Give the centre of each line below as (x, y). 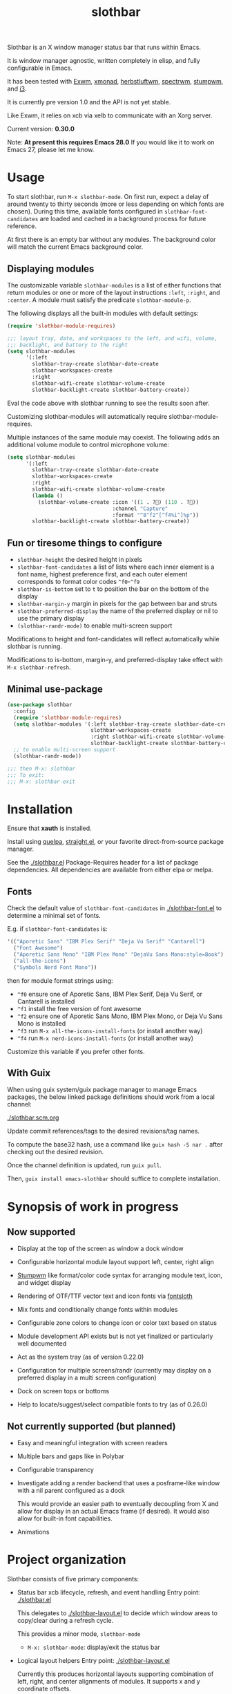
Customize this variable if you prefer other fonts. (76, 1051)
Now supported (41, 1232)
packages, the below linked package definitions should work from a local (111, 1097)
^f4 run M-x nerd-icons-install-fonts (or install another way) (105, 1038)
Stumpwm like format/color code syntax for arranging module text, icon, (120, 1275)
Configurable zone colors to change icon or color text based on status (117, 1323)
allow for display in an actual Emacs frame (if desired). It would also (113, 1512)
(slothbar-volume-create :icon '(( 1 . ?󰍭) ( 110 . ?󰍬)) (118, 502)
